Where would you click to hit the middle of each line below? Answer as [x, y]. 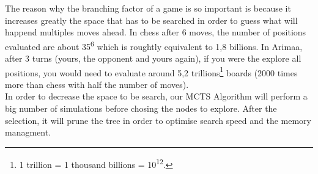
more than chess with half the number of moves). [97, 84]
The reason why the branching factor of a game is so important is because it [148, 8]
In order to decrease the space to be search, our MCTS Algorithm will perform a [156, 96]
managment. [28, 132]
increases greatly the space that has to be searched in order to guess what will [151, 20]
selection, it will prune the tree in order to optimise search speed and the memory [158, 120]
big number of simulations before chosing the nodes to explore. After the [141, 108]
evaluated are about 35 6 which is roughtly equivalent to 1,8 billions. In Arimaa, [154, 45]
